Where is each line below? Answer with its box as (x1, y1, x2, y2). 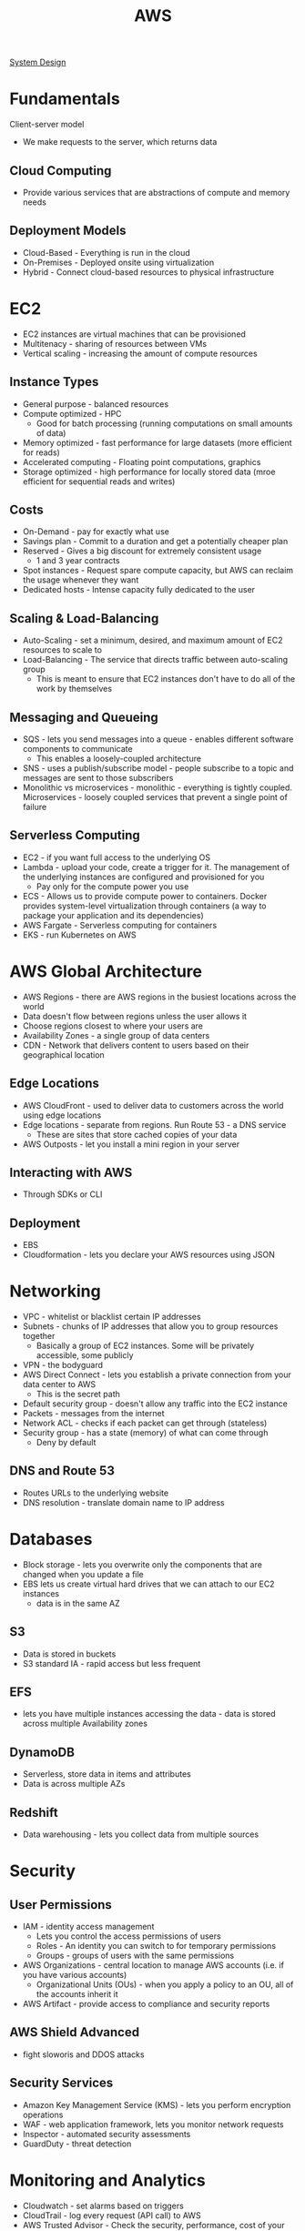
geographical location (22, 1049, 105, 1060)
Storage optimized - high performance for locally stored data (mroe (22, 466, 276, 477)
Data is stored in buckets (22, 1648, 117, 1659)
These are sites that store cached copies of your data (36, 1129, 238, 1140)
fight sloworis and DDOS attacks (22, 2049, 145, 2060)
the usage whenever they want (22, 574, 139, 585)
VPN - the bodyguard (22, 1360, 103, 1371)
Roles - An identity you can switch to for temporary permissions (36, 1941, 276, 1952)
